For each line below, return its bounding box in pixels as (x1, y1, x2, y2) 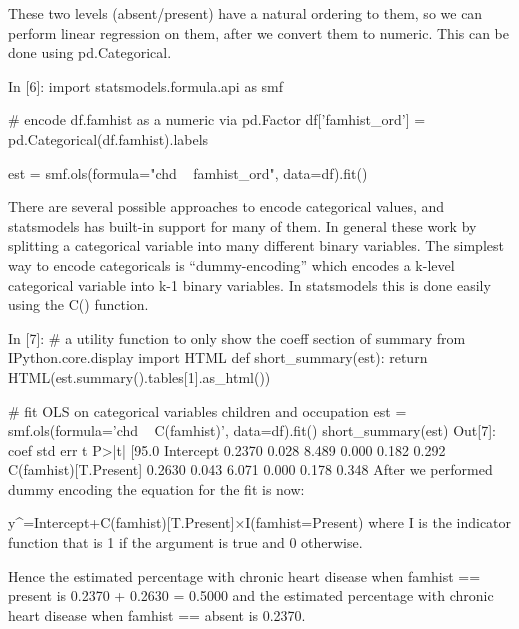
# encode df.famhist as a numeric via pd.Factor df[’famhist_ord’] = (8, 109, 426, 130)
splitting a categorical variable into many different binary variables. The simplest (8, 235, 504, 256)
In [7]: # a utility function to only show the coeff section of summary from (8, 327, 466, 348)
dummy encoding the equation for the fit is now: (8, 478, 305, 499)
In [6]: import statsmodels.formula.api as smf (8, 75, 284, 96)
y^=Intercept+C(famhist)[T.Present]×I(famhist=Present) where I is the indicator (8, 512, 512, 533)
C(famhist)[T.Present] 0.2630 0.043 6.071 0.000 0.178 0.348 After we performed (8, 459, 493, 480)
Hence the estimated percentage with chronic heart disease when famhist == (8, 565, 481, 586)
